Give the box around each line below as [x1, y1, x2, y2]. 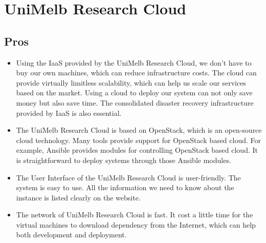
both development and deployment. [16, 229, 127, 240]
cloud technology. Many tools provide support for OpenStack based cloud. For [16, 134, 261, 145]
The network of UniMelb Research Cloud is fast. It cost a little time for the [16, 209, 253, 220]
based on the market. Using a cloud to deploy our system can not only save [16, 87, 253, 98]
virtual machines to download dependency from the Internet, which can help [16, 219, 256, 230]
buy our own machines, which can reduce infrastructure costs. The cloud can [16, 67, 257, 78]
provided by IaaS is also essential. [16, 107, 122, 118]
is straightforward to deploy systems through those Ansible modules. [16, 154, 231, 165]
